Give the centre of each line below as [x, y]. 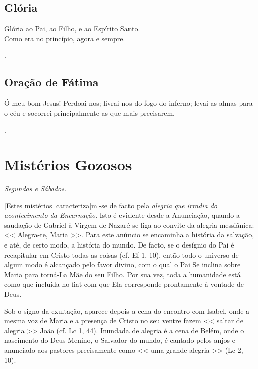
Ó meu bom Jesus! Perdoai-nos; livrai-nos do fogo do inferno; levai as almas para [128, 103]
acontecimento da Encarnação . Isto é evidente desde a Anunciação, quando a [122, 215]
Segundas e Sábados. [35, 189]
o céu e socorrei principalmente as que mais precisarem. [89, 113]
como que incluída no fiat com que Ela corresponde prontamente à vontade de [124, 284]
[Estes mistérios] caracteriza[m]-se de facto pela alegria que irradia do [111, 205]
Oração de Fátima [51, 82]
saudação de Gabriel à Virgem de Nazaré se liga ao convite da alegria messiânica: [129, 225]
